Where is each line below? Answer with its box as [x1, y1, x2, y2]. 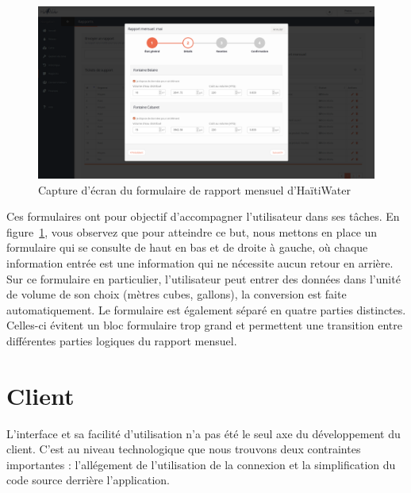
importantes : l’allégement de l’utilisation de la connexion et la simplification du [6, 456, 396, 472]
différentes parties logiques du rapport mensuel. [6, 332, 237, 349]
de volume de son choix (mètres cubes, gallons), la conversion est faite [6, 286, 347, 302]
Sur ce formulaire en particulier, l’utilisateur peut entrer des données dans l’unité [6, 270, 401, 287]
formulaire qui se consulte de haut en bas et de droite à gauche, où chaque [6, 239, 368, 256]
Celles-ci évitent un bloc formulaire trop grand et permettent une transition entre [6, 317, 402, 333]
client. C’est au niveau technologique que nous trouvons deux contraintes [6, 441, 361, 457]
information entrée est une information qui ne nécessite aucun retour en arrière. [6, 254, 394, 271]
